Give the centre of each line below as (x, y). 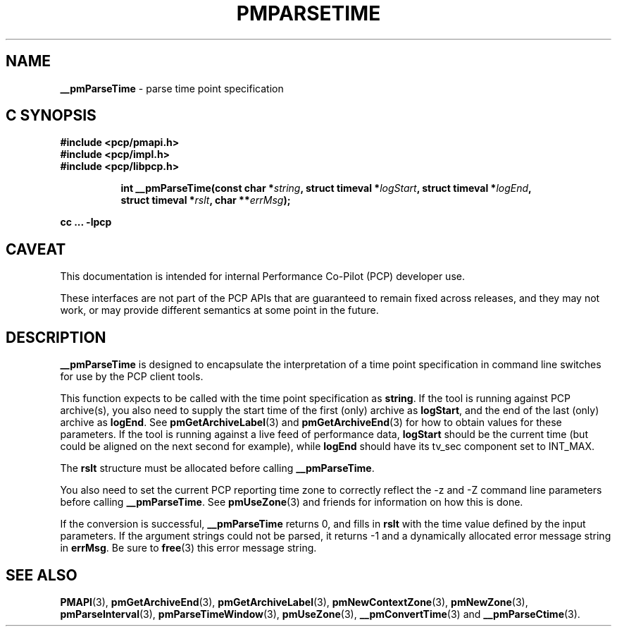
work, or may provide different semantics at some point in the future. (219, 310)
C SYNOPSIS (51, 116)
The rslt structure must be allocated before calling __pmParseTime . (217, 468)
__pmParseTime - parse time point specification (172, 88)
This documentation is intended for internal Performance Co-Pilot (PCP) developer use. (262, 276)
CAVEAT (36, 249)
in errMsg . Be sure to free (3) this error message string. (188, 548)
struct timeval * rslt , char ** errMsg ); (206, 200)
